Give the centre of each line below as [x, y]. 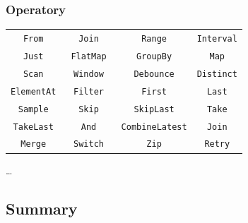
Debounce [154, 74]
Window [89, 74]
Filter [89, 91]
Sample [33, 109]
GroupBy [154, 56]
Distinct [217, 74]
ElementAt [34, 91]
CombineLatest [154, 127]
